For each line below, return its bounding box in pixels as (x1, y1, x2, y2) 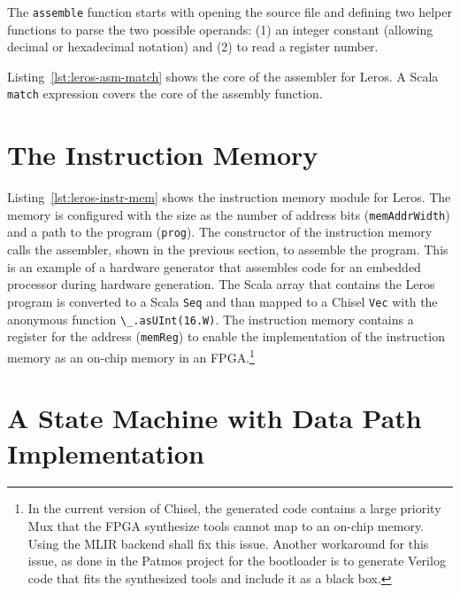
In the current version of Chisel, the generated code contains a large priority (27, 499, 441, 518)
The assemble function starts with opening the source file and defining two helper (7, 3, 452, 20)
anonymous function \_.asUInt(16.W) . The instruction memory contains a (7, 309, 414, 328)
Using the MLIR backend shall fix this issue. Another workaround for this (27, 534, 429, 552)
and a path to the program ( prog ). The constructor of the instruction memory (7, 222, 433, 241)
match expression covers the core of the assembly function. (7, 84, 323, 103)
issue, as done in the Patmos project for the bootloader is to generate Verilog (27, 551, 446, 570)
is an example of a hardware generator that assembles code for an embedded (7, 257, 421, 276)
